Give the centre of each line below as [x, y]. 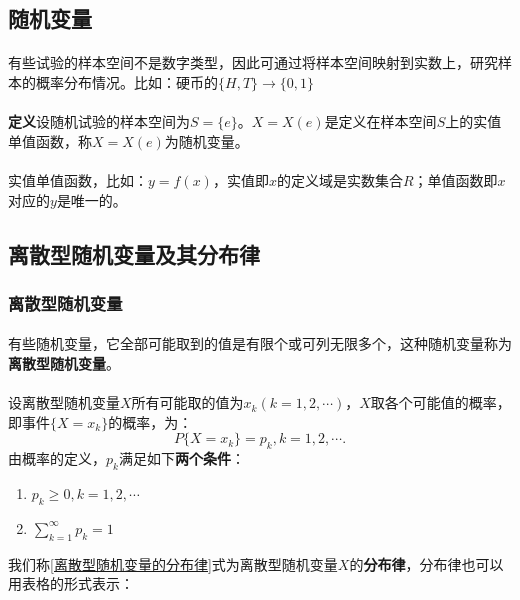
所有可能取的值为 [187, 402]
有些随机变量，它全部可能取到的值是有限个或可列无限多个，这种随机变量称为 [260, 343]
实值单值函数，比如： [78, 179]
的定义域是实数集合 [339, 179]
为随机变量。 [206, 140]
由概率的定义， [57, 458]
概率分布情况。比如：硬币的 [126, 81]
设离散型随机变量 [64, 402]
